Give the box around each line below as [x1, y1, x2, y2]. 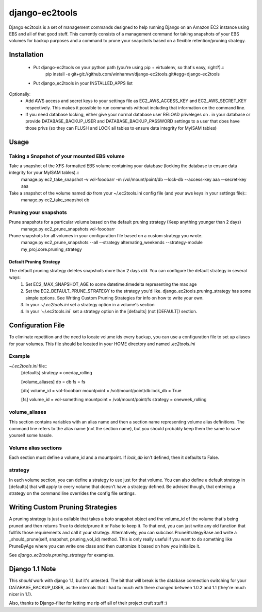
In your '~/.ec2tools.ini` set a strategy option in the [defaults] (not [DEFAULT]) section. [25, 309, 197, 315]
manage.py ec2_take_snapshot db [21, 197, 90, 203]
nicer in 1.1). [9, 591, 33, 597]
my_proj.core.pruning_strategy [21, 246, 82, 252]
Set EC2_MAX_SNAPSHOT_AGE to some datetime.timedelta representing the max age [25, 281, 197, 287]
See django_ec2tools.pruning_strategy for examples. [9, 552, 115, 558]
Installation [9, 51, 44, 59]
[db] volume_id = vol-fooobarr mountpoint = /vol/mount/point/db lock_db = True [21, 388, 181, 394]
